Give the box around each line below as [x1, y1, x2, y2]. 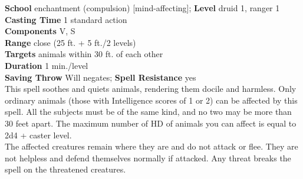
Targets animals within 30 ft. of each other [5, 48, 163, 60]
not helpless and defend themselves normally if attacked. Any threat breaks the [5, 151, 291, 164]
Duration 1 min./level [5, 59, 88, 71]
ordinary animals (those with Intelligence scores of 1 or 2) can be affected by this [5, 94, 298, 106]
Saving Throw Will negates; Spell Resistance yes [5, 71, 196, 83]
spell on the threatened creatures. [5, 163, 126, 175]
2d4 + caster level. [5, 128, 72, 141]
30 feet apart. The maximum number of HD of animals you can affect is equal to [5, 117, 297, 129]
